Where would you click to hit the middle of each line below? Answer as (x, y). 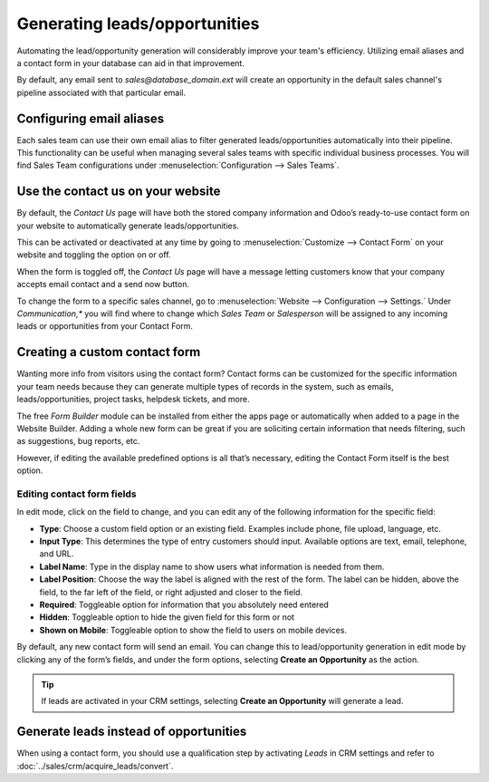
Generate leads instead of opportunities (132, 732)
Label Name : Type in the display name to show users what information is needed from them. (212, 566)
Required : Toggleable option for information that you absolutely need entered (184, 604)
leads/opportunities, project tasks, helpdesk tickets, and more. (133, 400)
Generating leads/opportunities (138, 24)
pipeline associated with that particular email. (101, 92)
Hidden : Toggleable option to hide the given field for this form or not (167, 617)
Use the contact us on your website (119, 192)
